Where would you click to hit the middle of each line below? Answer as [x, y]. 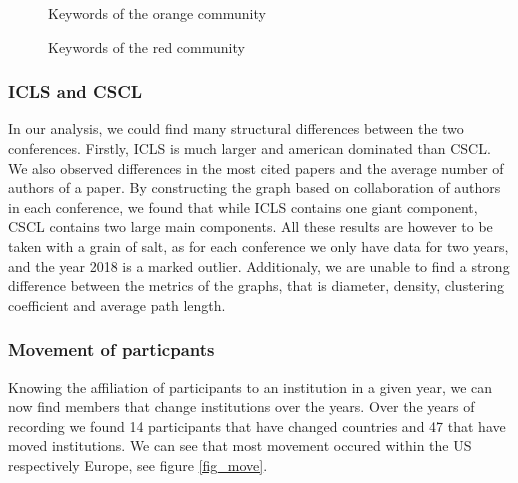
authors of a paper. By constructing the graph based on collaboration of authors [254, 187]
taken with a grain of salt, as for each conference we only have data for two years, [258, 245]
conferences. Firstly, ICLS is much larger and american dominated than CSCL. [249, 148]
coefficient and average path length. [117, 304]
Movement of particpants [111, 349]
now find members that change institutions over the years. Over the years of [241, 406]
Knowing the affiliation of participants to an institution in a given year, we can [250, 386]
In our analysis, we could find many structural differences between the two [236, 128]
